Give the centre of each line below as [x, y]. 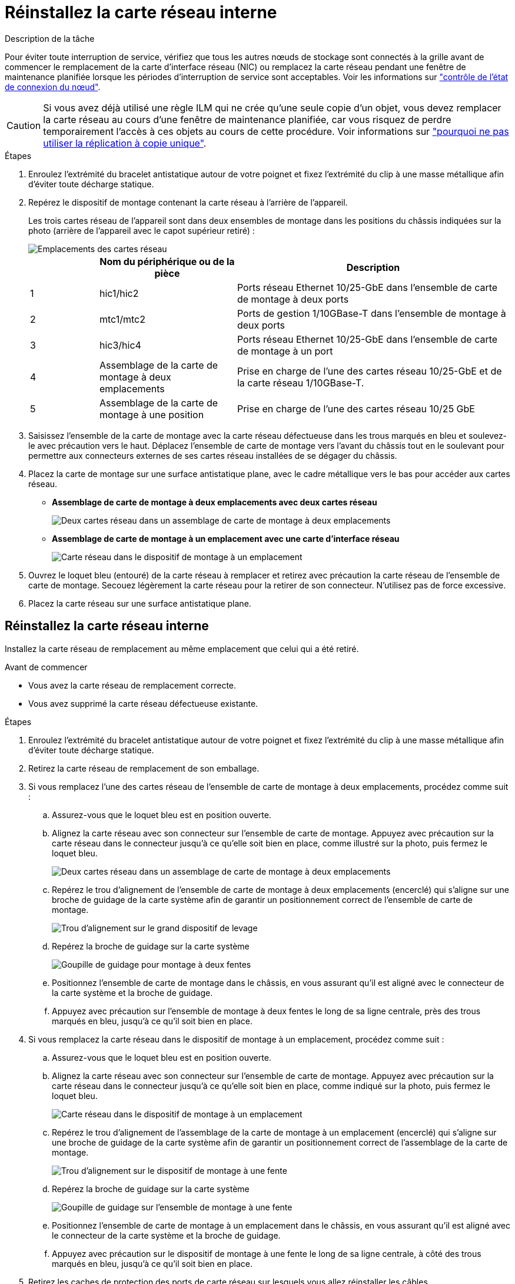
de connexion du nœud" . [53, 87]
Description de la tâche [50, 38]
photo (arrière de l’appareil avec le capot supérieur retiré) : [142, 230]
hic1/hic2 [119, 293]
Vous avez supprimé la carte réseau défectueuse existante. [143, 703]
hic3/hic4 [120, 345]
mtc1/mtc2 [122, 319]
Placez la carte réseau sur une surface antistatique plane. [140, 603]
